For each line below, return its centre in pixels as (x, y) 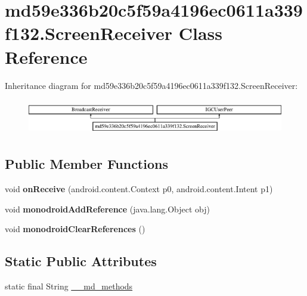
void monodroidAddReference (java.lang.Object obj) (108, 209)
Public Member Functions (86, 164)
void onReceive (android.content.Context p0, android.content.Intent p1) (139, 189)
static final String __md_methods (69, 286)
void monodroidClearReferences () (75, 229)
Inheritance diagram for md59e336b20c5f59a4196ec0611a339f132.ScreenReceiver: (151, 85)
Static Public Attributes (81, 261)
